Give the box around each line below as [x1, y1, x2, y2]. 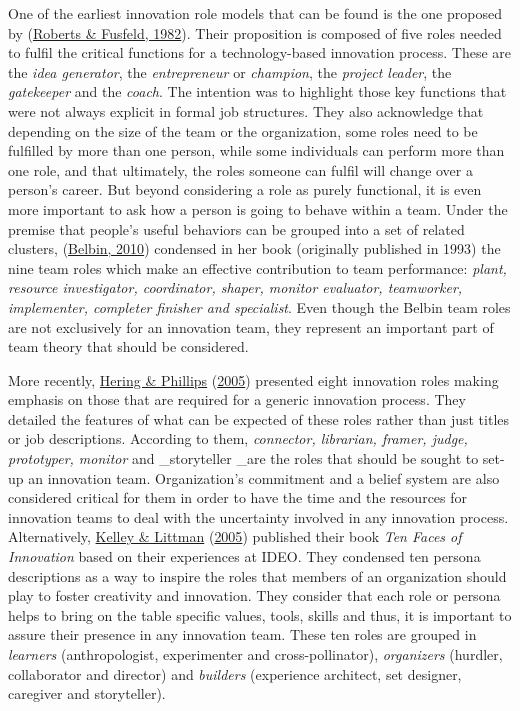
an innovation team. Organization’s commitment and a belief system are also [28, 467, 500, 488]
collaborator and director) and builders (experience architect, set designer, [8, 663, 462, 684]
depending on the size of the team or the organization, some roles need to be [8, 120, 478, 141]
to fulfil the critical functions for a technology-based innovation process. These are [8, 42, 511, 63]
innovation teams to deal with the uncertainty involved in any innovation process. [8, 506, 509, 527]
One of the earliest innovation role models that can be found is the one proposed [8, 3, 502, 23]
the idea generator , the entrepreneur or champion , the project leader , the [8, 61, 452, 82]
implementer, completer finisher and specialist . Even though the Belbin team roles [8, 296, 511, 317]
